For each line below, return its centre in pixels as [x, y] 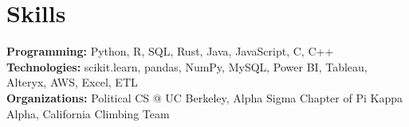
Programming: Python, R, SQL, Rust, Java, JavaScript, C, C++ [170, 51]
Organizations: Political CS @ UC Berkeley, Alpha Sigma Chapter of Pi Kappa [204, 97]
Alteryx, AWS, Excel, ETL [72, 82]
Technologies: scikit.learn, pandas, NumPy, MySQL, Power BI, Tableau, [187, 66]
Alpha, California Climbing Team [88, 113]
